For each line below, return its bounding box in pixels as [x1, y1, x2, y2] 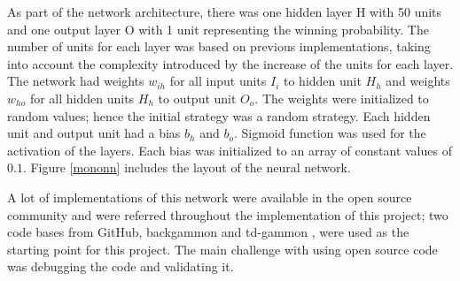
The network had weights [7, 72, 144, 90]
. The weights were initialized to [254, 88, 429, 107]
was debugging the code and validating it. [7, 257, 234, 276]
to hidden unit [284, 72, 362, 90]
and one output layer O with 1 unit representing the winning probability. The [7, 19, 429, 38]
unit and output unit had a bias [7, 124, 181, 142]
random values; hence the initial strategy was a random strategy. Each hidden [7, 106, 431, 125]
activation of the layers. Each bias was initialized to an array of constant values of [7, 140, 452, 159]
